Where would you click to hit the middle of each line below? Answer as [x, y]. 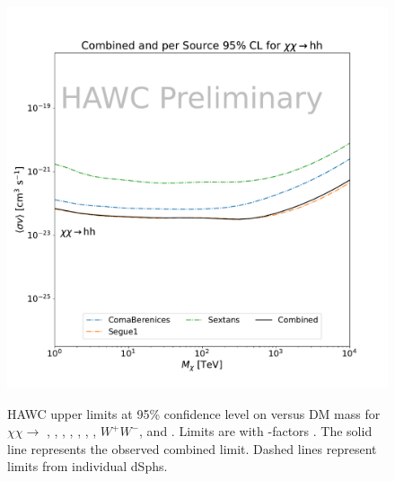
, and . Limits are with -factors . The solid [256, 431]
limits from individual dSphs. [88, 466]
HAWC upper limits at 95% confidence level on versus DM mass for [194, 413]
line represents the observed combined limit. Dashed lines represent [192, 448]
